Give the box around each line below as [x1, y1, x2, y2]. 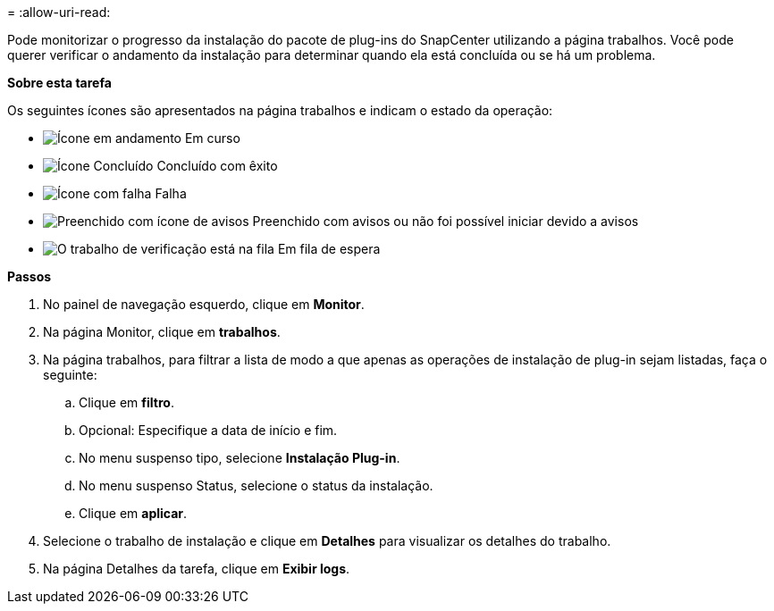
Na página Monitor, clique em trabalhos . [43, 324, 281, 339]
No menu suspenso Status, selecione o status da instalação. [79, 478, 433, 493]
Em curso [184, 130, 240, 146]
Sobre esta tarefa [7, 75, 112, 90]
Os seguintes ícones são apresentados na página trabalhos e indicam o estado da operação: [7, 103, 553, 118]
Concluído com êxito [156, 158, 278, 173]
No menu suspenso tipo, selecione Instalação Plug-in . [79, 450, 400, 465]
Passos [7, 269, 52, 284]
